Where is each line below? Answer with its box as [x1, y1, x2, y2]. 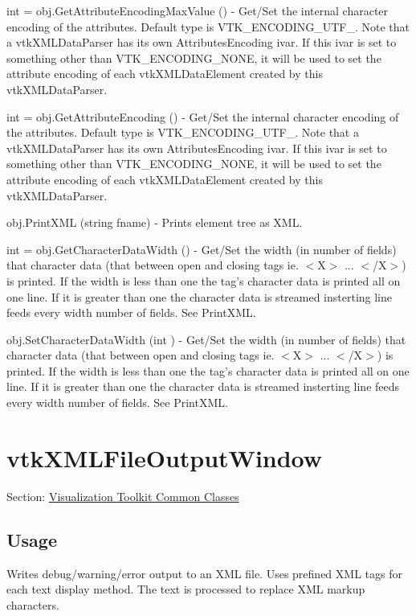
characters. [6, 596, 59, 613]
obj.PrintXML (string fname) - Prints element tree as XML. [6, 214, 303, 231]
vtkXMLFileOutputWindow [6, 441, 323, 474]
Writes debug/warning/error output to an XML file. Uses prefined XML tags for [6, 565, 402, 581]
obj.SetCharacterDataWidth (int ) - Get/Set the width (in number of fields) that [6, 331, 406, 347]
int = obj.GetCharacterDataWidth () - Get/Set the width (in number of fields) [6, 240, 397, 257]
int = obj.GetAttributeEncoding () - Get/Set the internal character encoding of [6, 108, 399, 125]
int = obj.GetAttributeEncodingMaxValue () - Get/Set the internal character [6, 2, 389, 18]
